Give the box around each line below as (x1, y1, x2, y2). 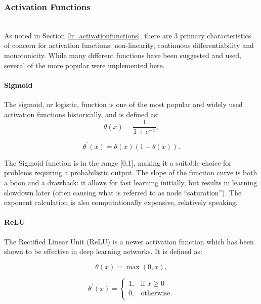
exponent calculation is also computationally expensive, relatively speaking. (4, 197, 238, 208)
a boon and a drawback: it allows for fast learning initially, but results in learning (4, 177, 257, 187)
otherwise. (141, 290, 172, 297)
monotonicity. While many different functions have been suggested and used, (4, 50, 241, 60)
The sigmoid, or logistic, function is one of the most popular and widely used (4, 98, 243, 109)
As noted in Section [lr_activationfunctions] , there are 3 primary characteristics (4, 30, 251, 40)
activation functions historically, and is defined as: (4, 109, 159, 119)
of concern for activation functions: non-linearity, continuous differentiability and (4, 40, 254, 50)
